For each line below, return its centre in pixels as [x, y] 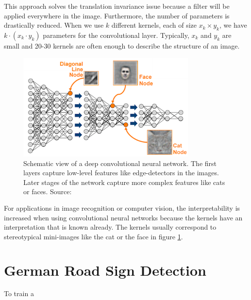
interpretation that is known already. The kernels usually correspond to [110, 227]
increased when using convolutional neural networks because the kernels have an [123, 217]
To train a [19, 293]
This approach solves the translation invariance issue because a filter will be [117, 6]
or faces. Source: [48, 192]
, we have [233, 25]
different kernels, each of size [154, 25]
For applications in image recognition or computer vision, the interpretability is [122, 208]
